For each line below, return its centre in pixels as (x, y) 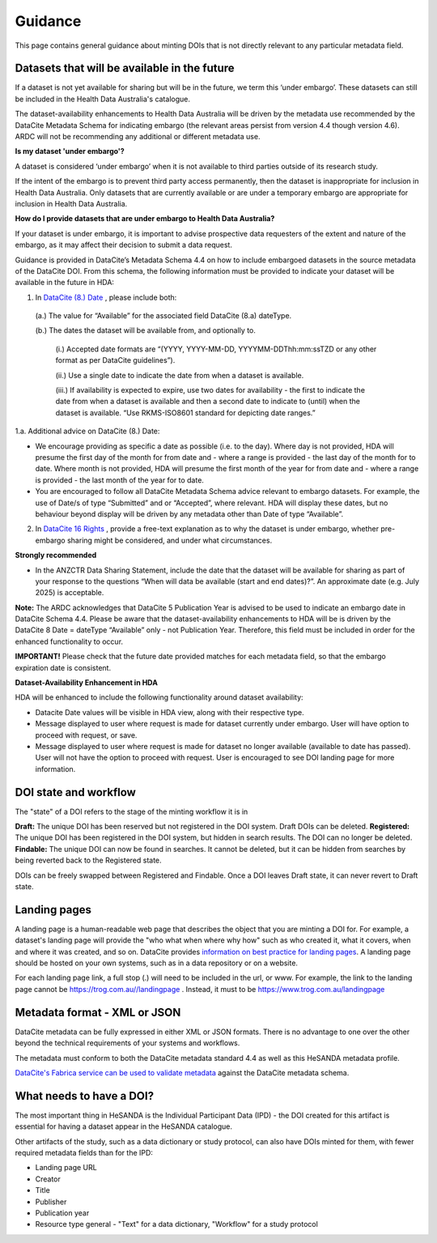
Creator (48, 1179)
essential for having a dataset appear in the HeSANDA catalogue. (123, 1126)
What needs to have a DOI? (84, 1096)
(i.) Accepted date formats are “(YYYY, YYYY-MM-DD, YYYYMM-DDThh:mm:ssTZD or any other (216, 349)
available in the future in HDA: (65, 283)
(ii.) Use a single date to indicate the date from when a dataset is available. (180, 375)
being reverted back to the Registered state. (88, 860)
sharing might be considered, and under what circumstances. (170, 540)
